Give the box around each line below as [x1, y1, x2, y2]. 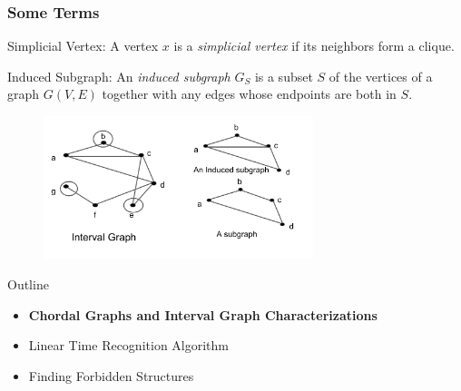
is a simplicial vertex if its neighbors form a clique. [173, 36, 455, 55]
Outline [7, 274, 49, 293]
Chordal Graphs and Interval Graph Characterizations [28, 305, 378, 324]
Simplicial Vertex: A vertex [7, 36, 159, 55]
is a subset [254, 66, 313, 85]
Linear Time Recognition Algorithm [28, 336, 229, 355]
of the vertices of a [329, 66, 433, 85]
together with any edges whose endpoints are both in [102, 84, 397, 103]
